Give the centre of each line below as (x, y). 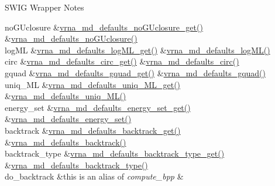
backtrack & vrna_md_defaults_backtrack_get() (93, 130)
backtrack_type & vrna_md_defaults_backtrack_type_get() (115, 153)
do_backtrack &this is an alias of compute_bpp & (94, 176)
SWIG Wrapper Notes (44, 7)
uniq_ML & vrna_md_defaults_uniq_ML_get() (93, 84)
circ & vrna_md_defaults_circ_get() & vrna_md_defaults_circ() (122, 61)
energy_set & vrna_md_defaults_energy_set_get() (98, 107)
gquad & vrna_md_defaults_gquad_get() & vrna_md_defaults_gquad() (135, 72)
